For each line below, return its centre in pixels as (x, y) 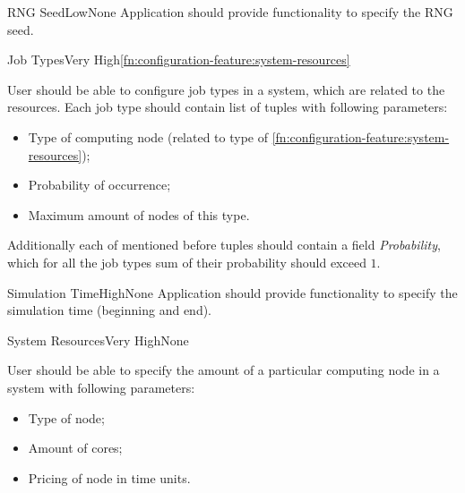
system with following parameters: (101, 387)
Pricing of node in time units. (109, 477)
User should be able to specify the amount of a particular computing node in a (224, 370)
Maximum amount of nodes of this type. (139, 214)
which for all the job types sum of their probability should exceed (187, 262)
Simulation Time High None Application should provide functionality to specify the (232, 292)
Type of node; (66, 417)
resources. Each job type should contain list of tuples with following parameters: (228, 107)
